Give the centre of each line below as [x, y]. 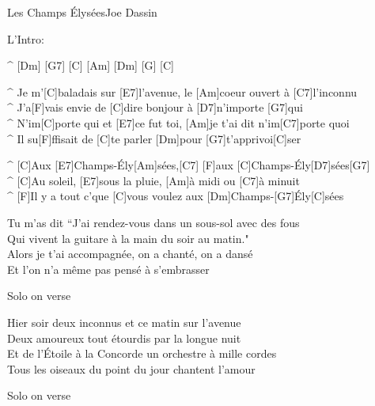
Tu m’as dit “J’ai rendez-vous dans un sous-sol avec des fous [153, 222]
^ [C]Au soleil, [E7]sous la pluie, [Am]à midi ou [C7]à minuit [153, 180]
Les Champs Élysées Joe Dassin [82, 12]
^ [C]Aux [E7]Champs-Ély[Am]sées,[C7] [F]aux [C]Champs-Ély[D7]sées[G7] [189, 165]
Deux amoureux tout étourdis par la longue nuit [124, 338]
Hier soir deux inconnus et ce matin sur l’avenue [124, 322]
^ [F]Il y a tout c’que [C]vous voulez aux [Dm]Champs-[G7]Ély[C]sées [176, 196]
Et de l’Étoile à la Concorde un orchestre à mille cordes [142, 353]
